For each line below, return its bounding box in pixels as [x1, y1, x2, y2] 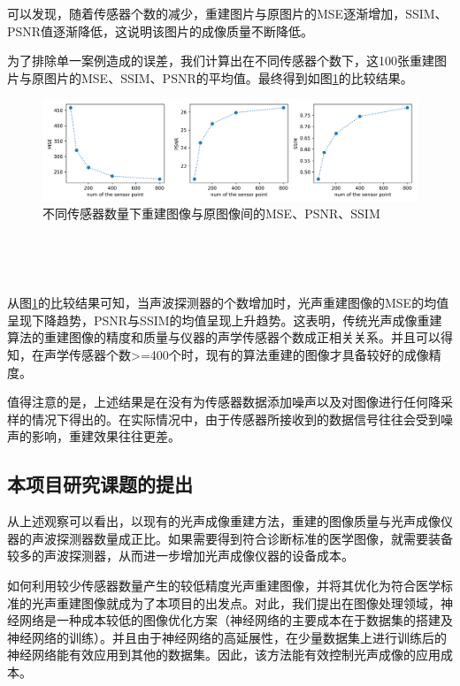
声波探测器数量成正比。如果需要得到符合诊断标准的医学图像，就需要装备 [31, 529, 453, 547]
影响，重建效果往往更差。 [31, 427, 180, 446]
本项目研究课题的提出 [7, 470, 193, 498]
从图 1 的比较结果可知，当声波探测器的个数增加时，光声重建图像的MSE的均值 [7, 293, 449, 312]
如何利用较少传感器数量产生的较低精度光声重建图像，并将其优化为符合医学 [7, 576, 441, 594]
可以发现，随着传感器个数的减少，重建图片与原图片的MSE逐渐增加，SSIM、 [7, 4, 448, 22]
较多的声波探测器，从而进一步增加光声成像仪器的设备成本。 [7, 546, 354, 565]
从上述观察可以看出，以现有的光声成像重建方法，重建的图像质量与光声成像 [7, 512, 441, 530]
